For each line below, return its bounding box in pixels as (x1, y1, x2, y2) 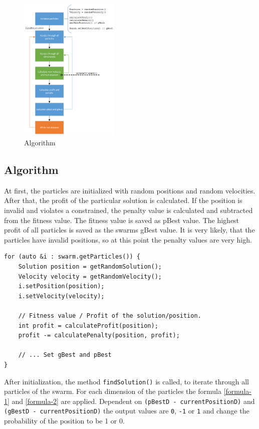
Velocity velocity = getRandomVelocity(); (18, 273, 162, 280)
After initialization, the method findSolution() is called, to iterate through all (4, 376, 249, 386)
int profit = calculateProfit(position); (18, 322, 158, 329)
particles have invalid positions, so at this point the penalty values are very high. (4, 234, 252, 245)
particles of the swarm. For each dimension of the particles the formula (4, 386, 221, 396)
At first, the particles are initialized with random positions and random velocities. (4, 185, 255, 195)
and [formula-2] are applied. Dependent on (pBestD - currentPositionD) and (12, 395, 255, 406)
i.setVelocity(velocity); (18, 292, 105, 300)
